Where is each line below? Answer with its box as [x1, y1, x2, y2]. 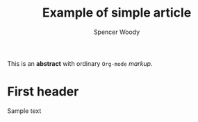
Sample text [7, 106, 42, 115]
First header [7, 84, 79, 100]
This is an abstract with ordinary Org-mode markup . [7, 59, 153, 67]
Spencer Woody [93, 28, 140, 36]
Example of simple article [42, 5, 192, 21]
